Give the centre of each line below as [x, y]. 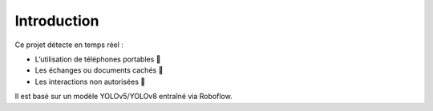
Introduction [57, 21]
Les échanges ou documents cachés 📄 [99, 70]
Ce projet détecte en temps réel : [69, 45]
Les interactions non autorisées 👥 [90, 81]
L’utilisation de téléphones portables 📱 [98, 59]
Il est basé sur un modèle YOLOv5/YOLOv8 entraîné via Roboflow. [123, 97]
